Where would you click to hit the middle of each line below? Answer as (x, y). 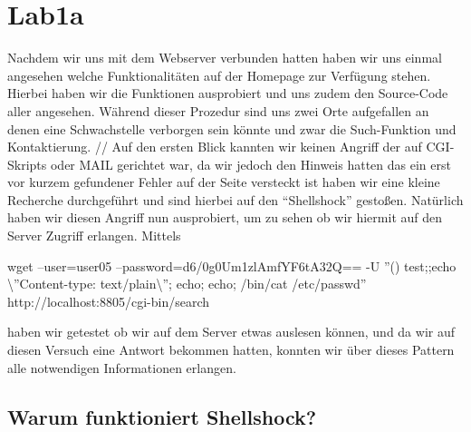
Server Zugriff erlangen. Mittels (94, 236)
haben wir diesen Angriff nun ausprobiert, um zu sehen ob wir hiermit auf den (225, 217)
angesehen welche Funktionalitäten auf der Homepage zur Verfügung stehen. (219, 75)
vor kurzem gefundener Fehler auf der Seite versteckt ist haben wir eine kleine (224, 182)
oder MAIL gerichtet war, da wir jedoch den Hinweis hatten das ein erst (250, 164)
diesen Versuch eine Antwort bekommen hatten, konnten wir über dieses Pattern (231, 350)
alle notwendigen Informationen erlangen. (122, 367)
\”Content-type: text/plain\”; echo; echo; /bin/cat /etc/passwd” (187, 284)
